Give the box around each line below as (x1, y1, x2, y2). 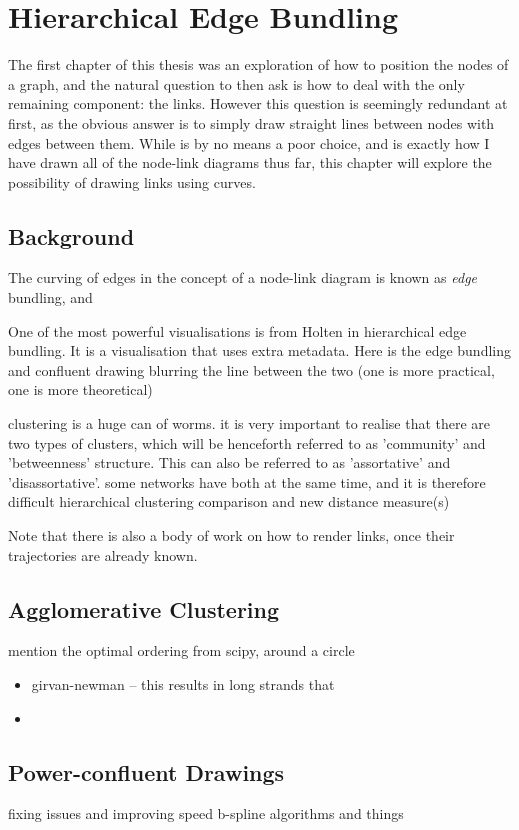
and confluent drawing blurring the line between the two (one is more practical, (8, 359, 495, 380)
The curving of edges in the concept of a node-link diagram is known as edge (8, 267, 478, 288)
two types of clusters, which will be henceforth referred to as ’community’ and (8, 432, 486, 453)
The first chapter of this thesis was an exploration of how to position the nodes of (8, 54, 509, 75)
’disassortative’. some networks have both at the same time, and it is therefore (8, 471, 486, 492)
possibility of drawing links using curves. (8, 171, 256, 192)
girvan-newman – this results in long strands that (31, 674, 335, 694)
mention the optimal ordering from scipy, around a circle (8, 640, 355, 661)
